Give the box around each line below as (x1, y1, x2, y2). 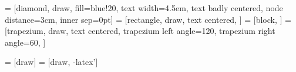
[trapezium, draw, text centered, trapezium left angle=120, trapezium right (5, 25, 275, 37)
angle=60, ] (5, 36, 46, 48)
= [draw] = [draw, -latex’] (5, 56, 98, 68)
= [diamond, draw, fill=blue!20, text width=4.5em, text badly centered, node (5, 2, 283, 13)
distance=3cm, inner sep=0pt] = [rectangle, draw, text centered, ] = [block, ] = (5, 13, 291, 25)
